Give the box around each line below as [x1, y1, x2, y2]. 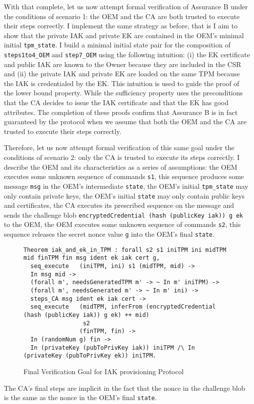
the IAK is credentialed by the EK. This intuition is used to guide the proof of [4, 78, 239, 88]
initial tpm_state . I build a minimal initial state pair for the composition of [4, 40, 231, 50]
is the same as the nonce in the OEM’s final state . [4, 392, 157, 403]
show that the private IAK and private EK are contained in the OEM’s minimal [4, 30, 244, 40]
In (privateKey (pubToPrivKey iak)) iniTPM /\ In [30, 344, 195, 351]
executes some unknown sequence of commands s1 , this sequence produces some [4, 171, 244, 181]
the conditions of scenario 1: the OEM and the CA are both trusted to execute [4, 11, 240, 21]
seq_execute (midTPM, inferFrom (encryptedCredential [30, 303, 216, 311]
